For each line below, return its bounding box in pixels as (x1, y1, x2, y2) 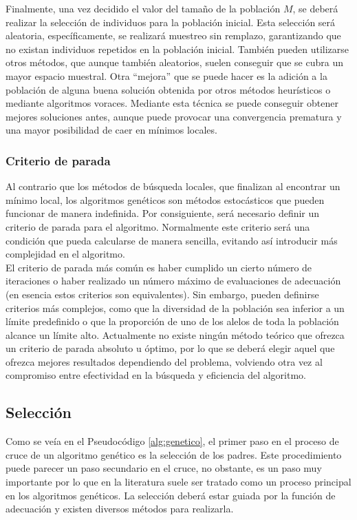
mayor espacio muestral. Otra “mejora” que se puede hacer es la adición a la (6, 68, 327, 83)
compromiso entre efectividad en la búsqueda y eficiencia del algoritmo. (6, 368, 306, 382)
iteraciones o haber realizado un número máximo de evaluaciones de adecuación (6, 273, 341, 288)
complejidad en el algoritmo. (6, 247, 125, 261)
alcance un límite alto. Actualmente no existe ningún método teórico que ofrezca (6, 327, 345, 342)
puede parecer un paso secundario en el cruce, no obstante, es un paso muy (6, 461, 322, 475)
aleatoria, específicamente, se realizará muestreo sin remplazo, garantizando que (6, 28, 341, 43)
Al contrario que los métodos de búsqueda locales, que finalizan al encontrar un (6, 179, 340, 194)
